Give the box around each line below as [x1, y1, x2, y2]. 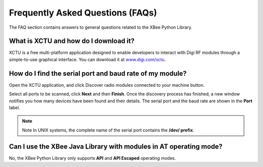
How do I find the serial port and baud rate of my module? [9, 69, 187, 77]
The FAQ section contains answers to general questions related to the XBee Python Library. [9, 24, 192, 30]
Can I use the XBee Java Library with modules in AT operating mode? [9, 142, 223, 150]
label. [9, 105, 20, 111]
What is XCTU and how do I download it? [9, 37, 135, 45]
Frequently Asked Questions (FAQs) [9, 7, 157, 18]
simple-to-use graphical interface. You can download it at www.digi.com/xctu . [9, 56, 166, 62]
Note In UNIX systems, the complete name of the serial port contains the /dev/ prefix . [22, 127, 194, 133]
